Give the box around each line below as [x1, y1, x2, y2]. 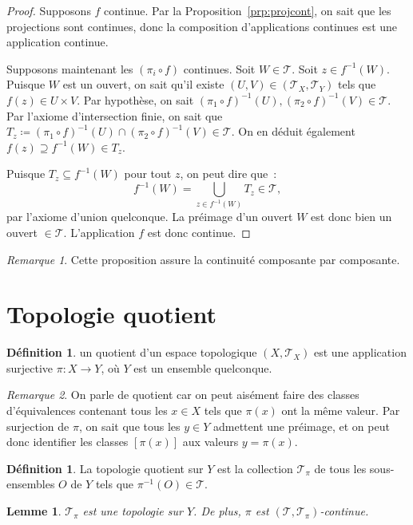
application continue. [6, 34, 109, 50]
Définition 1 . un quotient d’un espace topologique [6, 344, 257, 361]
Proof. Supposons [6, 2, 91, 18]
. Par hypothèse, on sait [77, 91, 194, 108]
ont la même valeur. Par [281, 402, 400, 419]
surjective [6, 359, 54, 376]
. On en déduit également [231, 123, 355, 140]
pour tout [124, 165, 172, 182]
